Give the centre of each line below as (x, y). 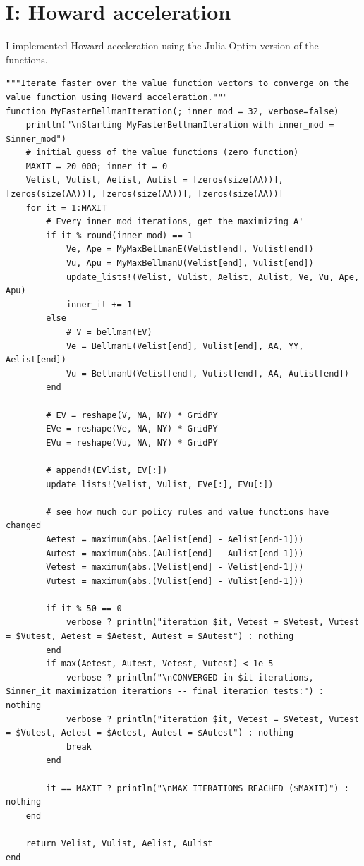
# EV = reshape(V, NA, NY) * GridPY (132, 415)
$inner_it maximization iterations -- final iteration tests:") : (165, 691)
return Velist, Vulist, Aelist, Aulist (119, 843)
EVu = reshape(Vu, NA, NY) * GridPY (132, 443)
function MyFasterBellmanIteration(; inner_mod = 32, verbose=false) (172, 111)
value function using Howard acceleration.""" (117, 97)
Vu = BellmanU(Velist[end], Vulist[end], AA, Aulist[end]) (207, 373)
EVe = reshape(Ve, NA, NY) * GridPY (132, 429)
